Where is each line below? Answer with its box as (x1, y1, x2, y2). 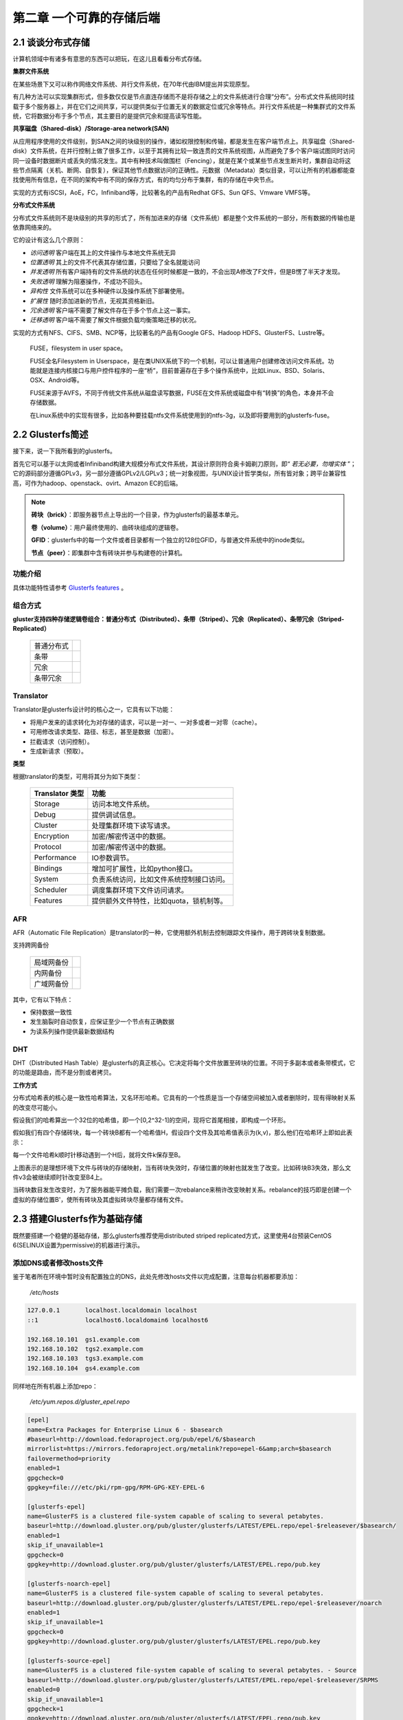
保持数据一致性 (30, 1008, 72, 1016)
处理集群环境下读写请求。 (91, 821, 174, 830)
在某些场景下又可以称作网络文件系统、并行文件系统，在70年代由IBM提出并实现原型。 (12, 80, 254, 88)
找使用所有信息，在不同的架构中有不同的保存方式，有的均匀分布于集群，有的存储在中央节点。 (12, 175, 277, 184)
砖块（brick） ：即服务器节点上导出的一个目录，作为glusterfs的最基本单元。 (31, 510, 243, 519)
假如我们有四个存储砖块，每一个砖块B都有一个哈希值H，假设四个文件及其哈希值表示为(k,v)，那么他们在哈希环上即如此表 (12, 1128, 353, 1137)
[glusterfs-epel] (27, 1503, 86, 1510)
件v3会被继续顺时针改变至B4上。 (12, 1173, 106, 1181)
